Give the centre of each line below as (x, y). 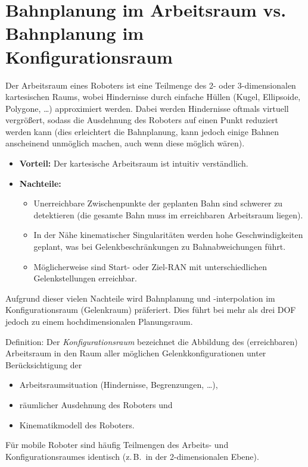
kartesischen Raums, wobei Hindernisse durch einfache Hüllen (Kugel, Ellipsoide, (153, 97)
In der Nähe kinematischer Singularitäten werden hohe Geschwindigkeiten (168, 235)
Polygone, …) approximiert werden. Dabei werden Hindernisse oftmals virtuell (147, 108)
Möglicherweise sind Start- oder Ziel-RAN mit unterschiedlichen (150, 266)
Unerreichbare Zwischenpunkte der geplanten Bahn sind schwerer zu (158, 203)
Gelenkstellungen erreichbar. (85, 278)
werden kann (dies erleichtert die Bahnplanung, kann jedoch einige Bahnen (142, 131)
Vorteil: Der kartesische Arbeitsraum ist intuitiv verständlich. (134, 163)
